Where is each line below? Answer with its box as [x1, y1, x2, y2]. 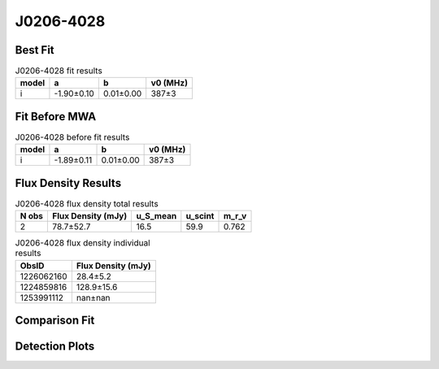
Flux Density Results [15, 176, 122, 190]
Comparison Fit [15, 314, 95, 328]
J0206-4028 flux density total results [15, 198, 159, 210]
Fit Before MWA [15, 110, 97, 124]
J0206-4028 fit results [15, 65, 103, 76]
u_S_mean [136, 211, 177, 222]
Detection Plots [15, 340, 95, 354]
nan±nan [76, 292, 111, 303]
